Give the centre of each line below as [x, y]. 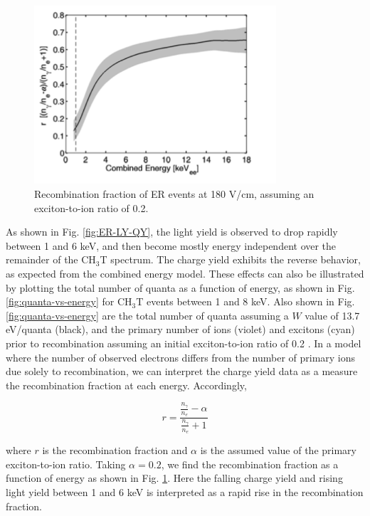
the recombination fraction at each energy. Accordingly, [126, 385]
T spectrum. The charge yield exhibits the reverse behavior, [230, 259]
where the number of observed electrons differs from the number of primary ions [181, 357]
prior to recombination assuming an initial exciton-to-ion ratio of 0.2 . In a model [184, 343]
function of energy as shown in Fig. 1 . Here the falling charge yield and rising [174, 478]
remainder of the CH [51, 259]
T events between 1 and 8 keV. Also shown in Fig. [245, 301]
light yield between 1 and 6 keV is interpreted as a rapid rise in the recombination [185, 491]
